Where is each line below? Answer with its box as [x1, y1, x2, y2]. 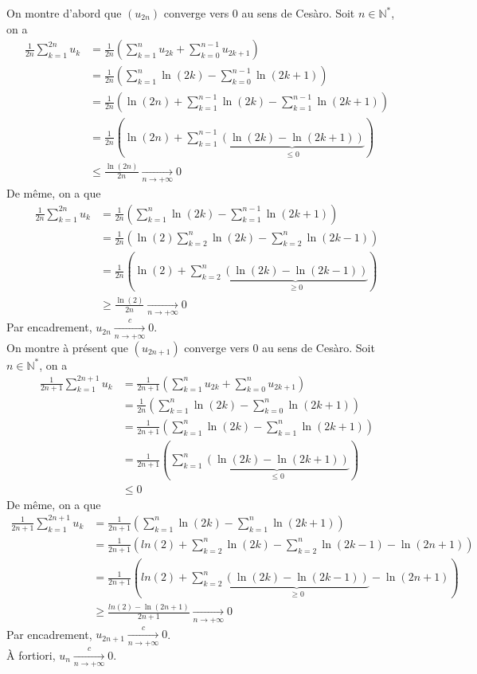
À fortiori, [6, 646, 56, 663]
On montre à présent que [6, 339, 128, 355]
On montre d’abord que [6, 5, 122, 21]
